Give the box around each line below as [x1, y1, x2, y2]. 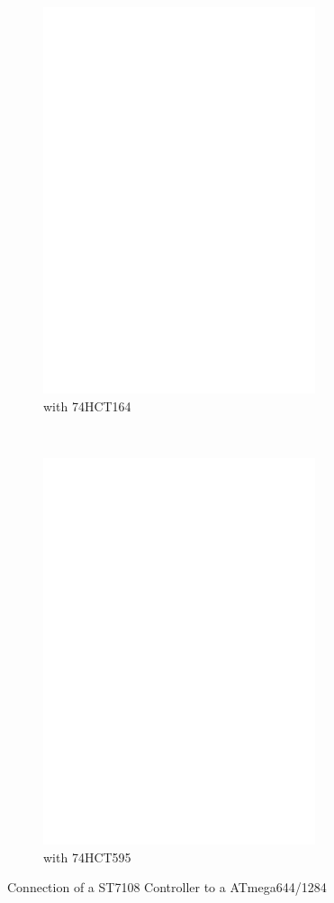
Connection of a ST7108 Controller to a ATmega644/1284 [7, 878, 327, 897]
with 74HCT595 [43, 847, 131, 866]
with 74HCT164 [43, 396, 131, 415]
